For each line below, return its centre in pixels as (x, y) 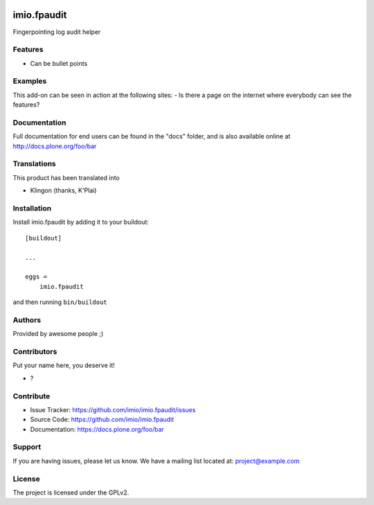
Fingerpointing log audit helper (57, 32)
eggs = (36, 277)
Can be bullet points (59, 63)
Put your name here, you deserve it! (64, 365)
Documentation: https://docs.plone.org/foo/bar (97, 429)
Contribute (32, 396)
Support (27, 447)
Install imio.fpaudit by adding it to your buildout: (81, 222)
